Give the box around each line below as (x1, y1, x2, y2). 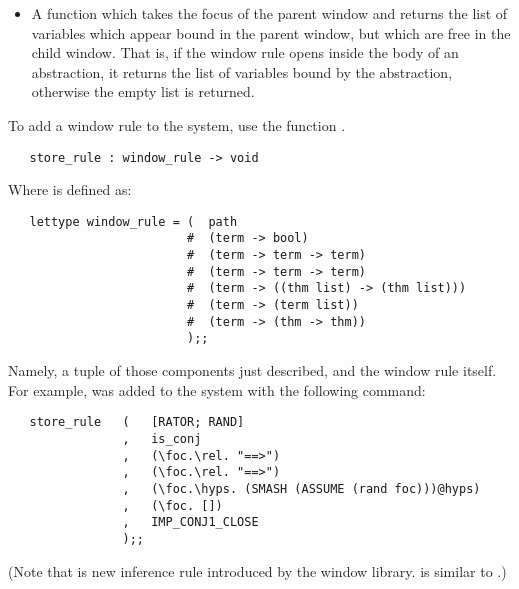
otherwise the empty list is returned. (31, 81, 255, 102)
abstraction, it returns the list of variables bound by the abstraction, (31, 61, 453, 82)
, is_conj (122, 431, 202, 446)
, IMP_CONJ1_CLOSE (122, 515, 259, 530)
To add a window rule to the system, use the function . (8, 114, 346, 135)
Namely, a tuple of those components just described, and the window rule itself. (8, 360, 497, 381)
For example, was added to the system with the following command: (8, 379, 426, 400)
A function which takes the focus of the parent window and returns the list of (31, 3, 508, 23)
